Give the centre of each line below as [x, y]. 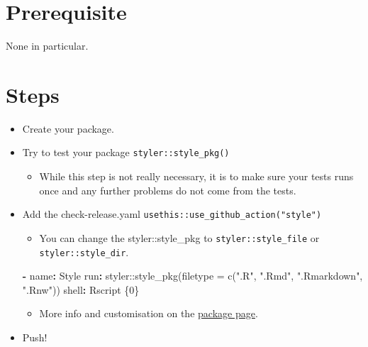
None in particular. [47, 46]
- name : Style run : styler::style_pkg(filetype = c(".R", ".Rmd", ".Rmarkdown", [193, 276]
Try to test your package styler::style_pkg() [126, 152]
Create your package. [68, 128]
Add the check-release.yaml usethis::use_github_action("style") [172, 214]
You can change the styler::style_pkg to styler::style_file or [179, 237]
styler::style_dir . [84, 252]
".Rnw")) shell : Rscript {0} [81, 289]
